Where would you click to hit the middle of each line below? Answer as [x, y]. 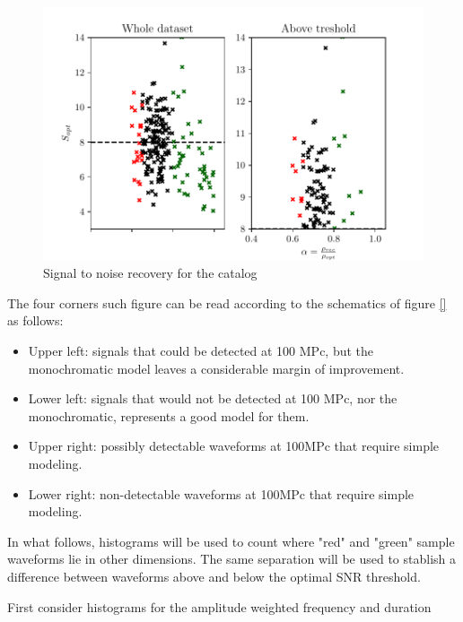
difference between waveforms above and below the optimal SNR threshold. [214, 576]
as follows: [35, 320]
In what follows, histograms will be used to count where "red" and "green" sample [231, 541]
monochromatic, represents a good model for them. [169, 415]
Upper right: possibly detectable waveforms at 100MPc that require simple [234, 446]
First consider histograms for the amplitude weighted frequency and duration [219, 606]
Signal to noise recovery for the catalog [150, 273]
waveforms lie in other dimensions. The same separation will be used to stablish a [232, 559]
